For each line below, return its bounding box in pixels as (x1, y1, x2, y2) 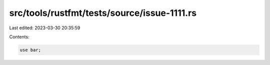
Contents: (9, 34, 29, 40)
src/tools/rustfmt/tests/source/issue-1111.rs (9, 7, 197, 18)
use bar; (19, 47, 41, 53)
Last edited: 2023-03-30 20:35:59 (9, 25, 80, 31)
